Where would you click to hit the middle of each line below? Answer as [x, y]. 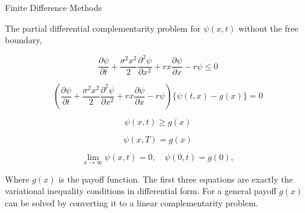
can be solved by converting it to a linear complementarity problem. [132, 202]
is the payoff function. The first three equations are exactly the [176, 179]
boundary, [24, 40]
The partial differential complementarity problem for [103, 28]
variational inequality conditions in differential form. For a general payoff [141, 191]
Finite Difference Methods [53, 7]
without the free [268, 28]
